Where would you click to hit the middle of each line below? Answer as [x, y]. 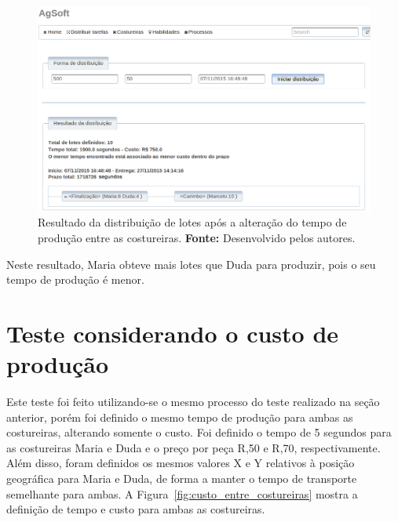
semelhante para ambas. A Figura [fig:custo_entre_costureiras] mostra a [182, 493]
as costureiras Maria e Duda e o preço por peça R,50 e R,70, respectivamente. [194, 447]
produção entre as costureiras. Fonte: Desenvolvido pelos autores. [197, 237]
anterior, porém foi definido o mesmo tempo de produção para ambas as [180, 417]
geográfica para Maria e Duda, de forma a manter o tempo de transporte [182, 478]
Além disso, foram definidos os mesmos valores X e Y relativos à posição [181, 463]
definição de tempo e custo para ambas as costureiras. [136, 509]
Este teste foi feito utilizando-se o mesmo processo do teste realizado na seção [193, 402]
